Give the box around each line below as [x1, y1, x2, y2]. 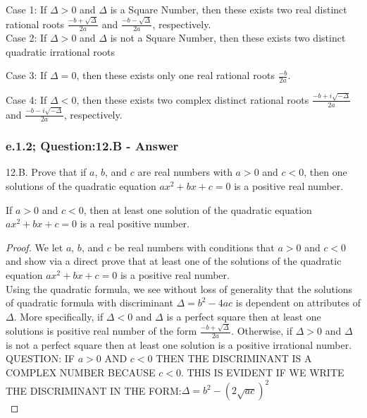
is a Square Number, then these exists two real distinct [110, 2, 347, 16]
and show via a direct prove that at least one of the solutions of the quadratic [6, 253, 342, 268]
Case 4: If [6, 92, 47, 107]
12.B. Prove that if [6, 165, 87, 179]
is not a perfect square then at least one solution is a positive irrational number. [6, 337, 352, 352]
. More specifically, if [13, 309, 104, 323]
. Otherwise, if [231, 323, 293, 338]
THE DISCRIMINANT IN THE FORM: [6, 383, 182, 398]
